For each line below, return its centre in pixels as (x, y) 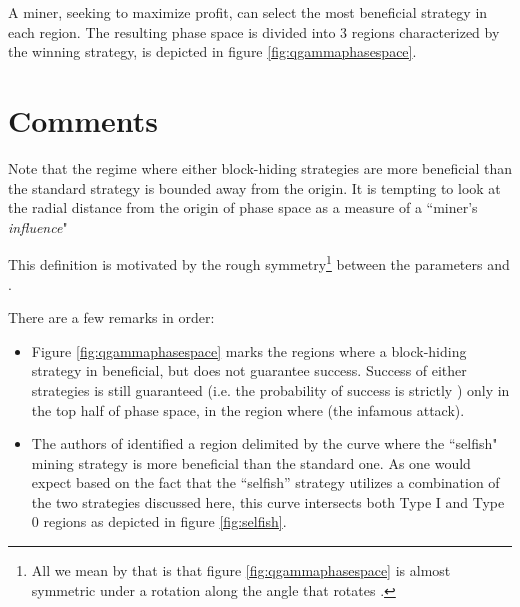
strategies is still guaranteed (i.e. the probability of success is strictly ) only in (270, 389)
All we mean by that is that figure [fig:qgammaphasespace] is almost (241, 570)
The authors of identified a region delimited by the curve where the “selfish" (264, 443)
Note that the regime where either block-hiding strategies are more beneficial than (260, 167)
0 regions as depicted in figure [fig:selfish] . (159, 521)
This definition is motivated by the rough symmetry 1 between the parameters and (259, 262)
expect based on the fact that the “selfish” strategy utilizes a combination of (265, 482)
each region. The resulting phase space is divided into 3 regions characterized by (254, 31)
